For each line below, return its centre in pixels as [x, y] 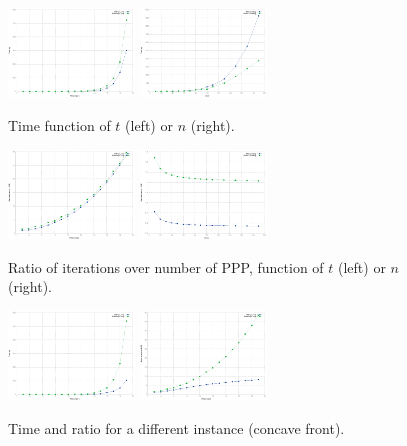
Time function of [59, 124]
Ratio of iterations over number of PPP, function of [166, 266]
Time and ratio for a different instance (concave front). [176, 427]
